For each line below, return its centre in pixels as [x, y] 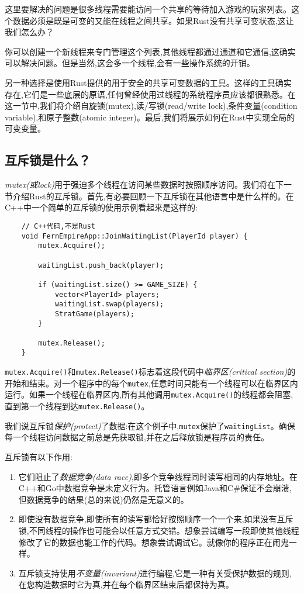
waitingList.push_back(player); [101, 265]
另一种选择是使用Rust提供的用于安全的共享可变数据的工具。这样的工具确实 [148, 82]
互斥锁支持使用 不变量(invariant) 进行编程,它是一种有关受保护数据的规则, [155, 573]
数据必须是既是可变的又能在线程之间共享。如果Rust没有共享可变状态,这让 [153, 20]
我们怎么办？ [29, 32]
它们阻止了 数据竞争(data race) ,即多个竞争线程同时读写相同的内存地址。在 [158, 476]
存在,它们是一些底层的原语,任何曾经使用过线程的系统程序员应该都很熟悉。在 [150, 94]
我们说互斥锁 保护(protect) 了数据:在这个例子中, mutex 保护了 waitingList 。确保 [150, 425]
